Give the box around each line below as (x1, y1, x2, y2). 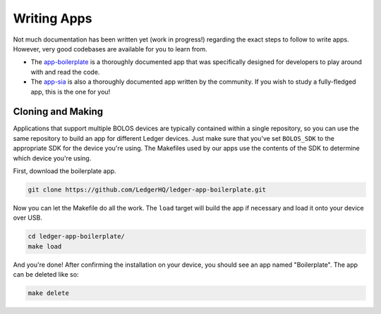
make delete (28, 289, 70, 297)
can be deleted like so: (13, 270, 79, 279)
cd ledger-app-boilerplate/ (28, 232, 125, 241)
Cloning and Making (13, 106, 104, 118)
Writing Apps (13, 11, 92, 26)
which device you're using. (13, 153, 92, 162)
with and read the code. (30, 68, 100, 76)
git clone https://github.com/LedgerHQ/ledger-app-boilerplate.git (28, 185, 267, 194)
